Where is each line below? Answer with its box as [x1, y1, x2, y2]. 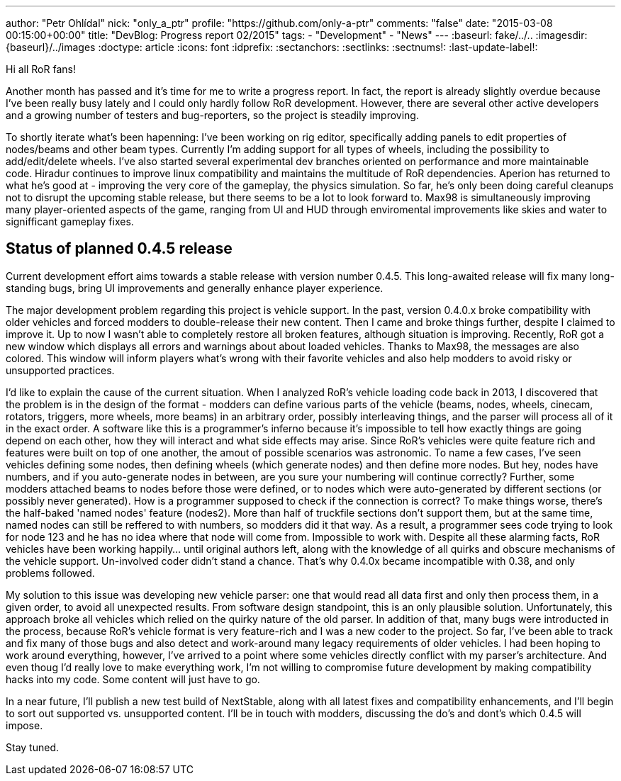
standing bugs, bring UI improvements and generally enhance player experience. [6, 281, 384, 294]
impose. [6, 719, 43, 731]
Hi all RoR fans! [6, 63, 76, 75]
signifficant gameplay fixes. [6, 215, 134, 227]
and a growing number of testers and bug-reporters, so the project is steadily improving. [6, 109, 419, 121]
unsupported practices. [6, 364, 115, 376]
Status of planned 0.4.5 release [6, 240, 233, 258]
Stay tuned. [6, 741, 59, 753]
